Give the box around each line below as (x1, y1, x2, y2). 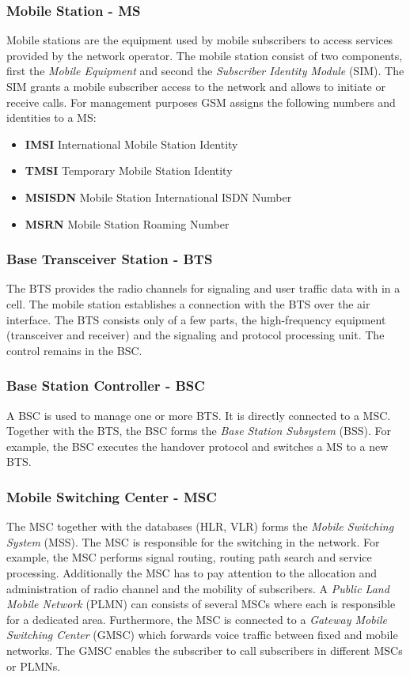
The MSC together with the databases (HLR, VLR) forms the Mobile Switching (6, 518, 394, 535)
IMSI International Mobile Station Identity (25, 135, 238, 152)
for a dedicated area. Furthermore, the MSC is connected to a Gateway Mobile (6, 611, 387, 627)
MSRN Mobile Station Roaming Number (25, 215, 230, 232)
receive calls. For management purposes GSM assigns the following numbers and (6, 93, 396, 110)
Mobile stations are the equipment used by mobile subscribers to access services (6, 32, 393, 48)
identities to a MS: (6, 109, 97, 126)
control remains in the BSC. (6, 342, 142, 358)
